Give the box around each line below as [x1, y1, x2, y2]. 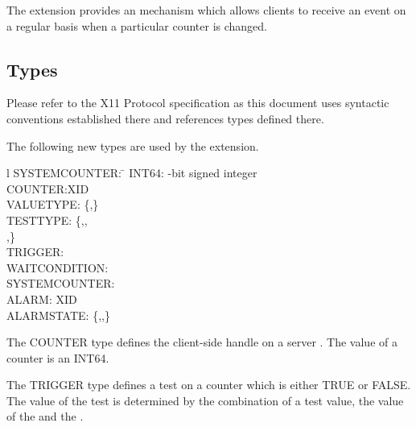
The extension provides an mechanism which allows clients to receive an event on [6, 2, 406, 18]
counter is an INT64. [6, 349, 109, 366]
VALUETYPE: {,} [6, 196, 99, 213]
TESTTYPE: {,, [6, 211, 88, 228]
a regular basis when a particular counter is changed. [6, 17, 267, 34]
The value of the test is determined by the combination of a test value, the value [6, 392, 404, 408]
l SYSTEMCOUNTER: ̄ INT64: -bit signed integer [6, 164, 257, 181]
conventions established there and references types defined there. [6, 110, 324, 126]
